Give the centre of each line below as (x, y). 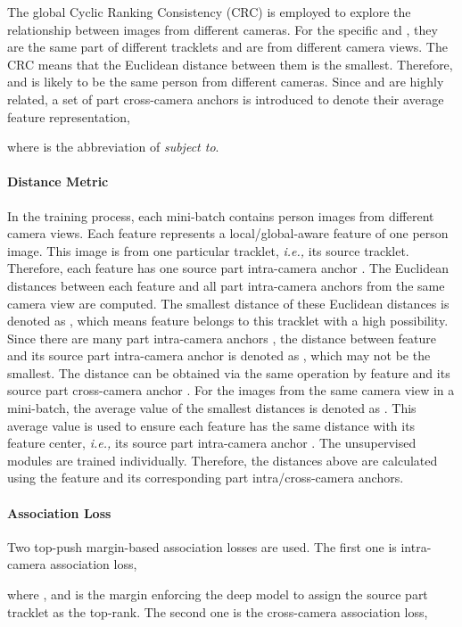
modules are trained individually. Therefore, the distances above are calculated (223, 460)
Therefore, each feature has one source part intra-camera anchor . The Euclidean (228, 268)
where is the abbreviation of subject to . (113, 147)
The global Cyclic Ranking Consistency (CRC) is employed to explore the (209, 12)
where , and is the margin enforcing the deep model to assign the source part (218, 594)
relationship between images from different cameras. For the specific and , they (223, 29)
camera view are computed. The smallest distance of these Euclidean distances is (228, 303)
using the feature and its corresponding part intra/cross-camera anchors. (206, 478)
